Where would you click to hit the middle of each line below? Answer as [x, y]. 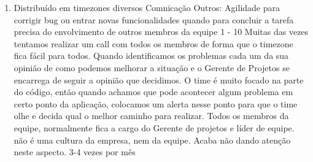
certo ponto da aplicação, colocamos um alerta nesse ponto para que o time [156, 103]
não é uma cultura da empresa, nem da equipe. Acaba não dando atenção [152, 140]
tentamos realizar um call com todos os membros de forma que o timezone [153, 43]
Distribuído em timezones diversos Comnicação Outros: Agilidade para [147, 7]
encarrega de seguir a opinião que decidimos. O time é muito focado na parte [159, 79]
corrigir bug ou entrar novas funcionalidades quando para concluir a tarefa [154, 19]
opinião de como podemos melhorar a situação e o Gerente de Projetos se [152, 67]
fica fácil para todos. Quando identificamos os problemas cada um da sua [151, 56]
